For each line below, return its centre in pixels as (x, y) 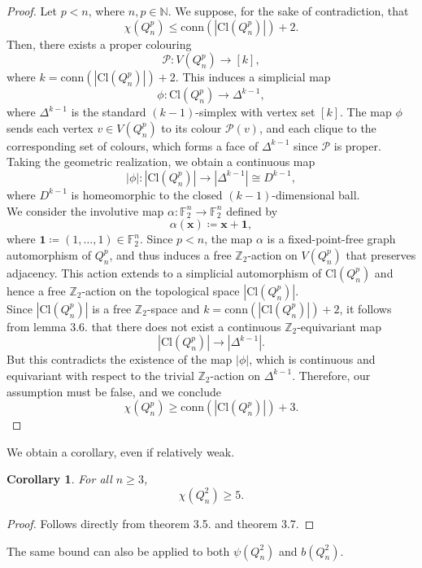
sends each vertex (50, 127)
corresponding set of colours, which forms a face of (133, 145)
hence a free (36, 290)
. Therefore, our (331, 375)
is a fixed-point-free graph (331, 239)
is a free (112, 308)
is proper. (357, 145)
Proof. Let (32, 11)
